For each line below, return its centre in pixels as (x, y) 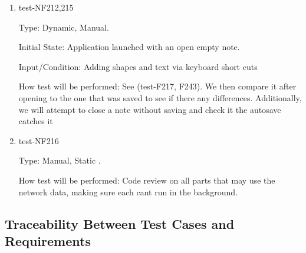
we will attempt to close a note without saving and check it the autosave (150, 109)
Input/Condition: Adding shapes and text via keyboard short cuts (138, 66)
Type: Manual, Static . (60, 160)
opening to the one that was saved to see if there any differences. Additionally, (160, 97)
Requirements (48, 240)
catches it (36, 121)
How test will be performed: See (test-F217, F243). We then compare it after (157, 86)
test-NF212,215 (46, 7)
